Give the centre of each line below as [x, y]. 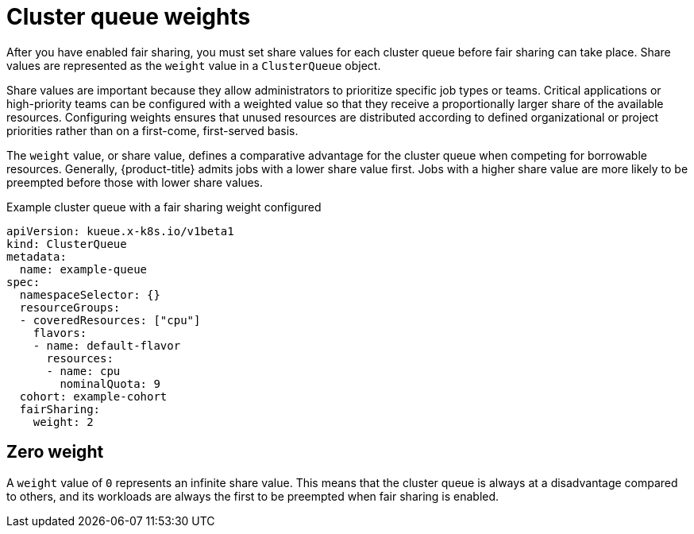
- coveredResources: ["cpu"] [110, 320]
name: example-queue [83, 269]
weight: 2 [63, 422]
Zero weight [55, 452]
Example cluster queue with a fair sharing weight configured [164, 207]
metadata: [37, 256]
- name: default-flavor [107, 345]
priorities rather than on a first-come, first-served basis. [152, 130]
